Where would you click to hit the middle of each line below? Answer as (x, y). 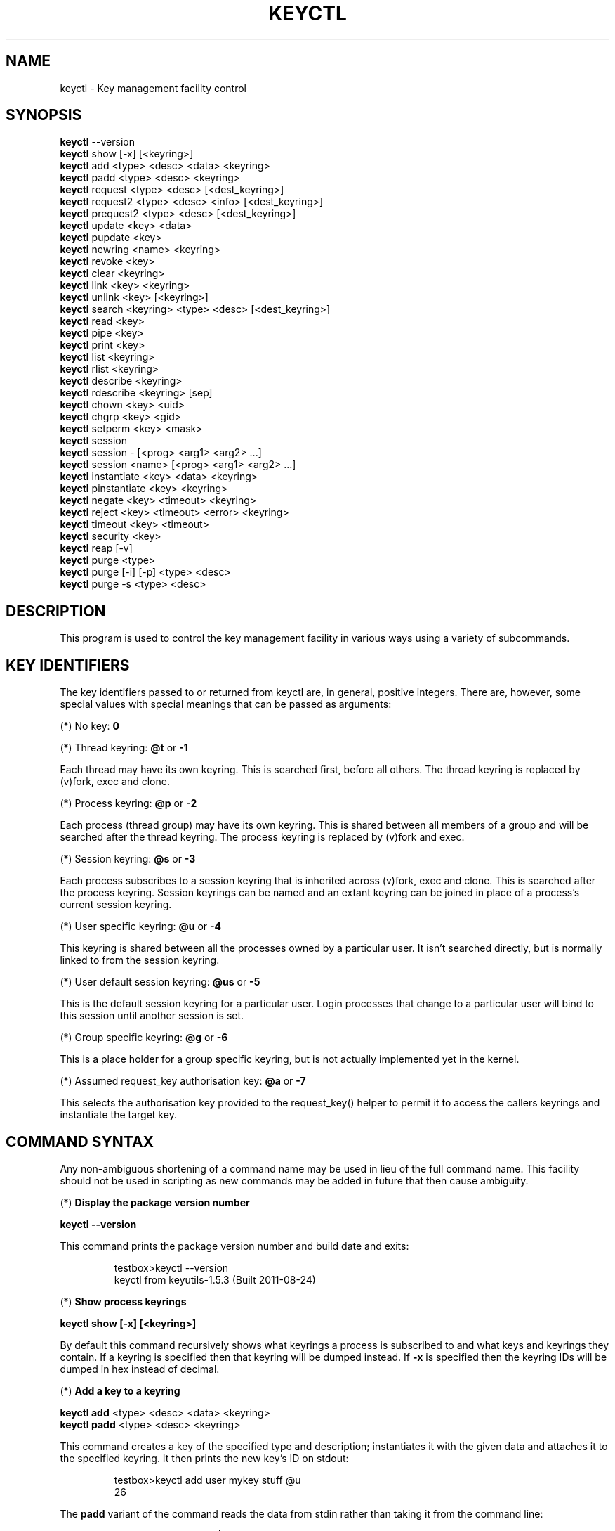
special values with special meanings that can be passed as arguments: (226, 704)
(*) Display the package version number (155, 1202)
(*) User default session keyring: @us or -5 (160, 982)
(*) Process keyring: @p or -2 (128, 803)
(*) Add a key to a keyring (120, 1390)
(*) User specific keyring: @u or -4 (141, 926)
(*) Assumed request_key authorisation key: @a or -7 (183, 1081)
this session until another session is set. (152, 1016)
